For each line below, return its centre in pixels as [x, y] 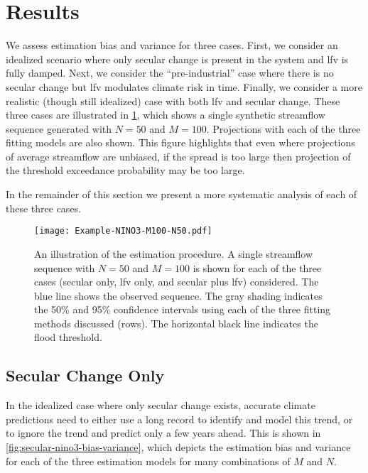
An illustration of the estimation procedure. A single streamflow [174, 253]
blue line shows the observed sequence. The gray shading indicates [178, 295]
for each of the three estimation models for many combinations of [148, 461]
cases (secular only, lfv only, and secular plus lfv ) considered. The [177, 282]
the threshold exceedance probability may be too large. [125, 170]
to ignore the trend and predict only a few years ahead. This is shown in [163, 433]
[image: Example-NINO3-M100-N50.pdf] [123, 231]
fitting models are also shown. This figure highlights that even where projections [180, 142]
